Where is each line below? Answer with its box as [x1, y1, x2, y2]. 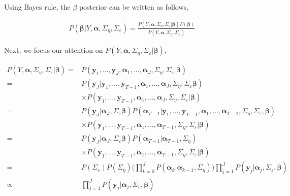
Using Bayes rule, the [4, 2, 71, 12]
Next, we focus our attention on [4, 45, 103, 55]
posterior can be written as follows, [79, 2, 188, 12]
